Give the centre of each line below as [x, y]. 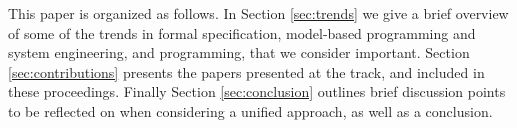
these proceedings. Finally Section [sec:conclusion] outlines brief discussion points [257, 91]
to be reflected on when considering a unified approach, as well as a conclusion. [250, 110]
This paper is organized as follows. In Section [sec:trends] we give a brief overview [258, 13]
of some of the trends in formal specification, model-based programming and [242, 32]
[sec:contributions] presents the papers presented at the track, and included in [246, 71]
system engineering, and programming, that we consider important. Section [239, 52]
